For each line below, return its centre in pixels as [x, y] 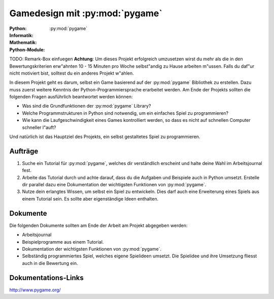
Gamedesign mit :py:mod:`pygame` [86, 13]
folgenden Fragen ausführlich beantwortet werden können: [71, 97]
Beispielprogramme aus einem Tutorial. [63, 242]
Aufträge [24, 151]
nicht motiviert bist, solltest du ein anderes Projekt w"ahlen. [72, 73]
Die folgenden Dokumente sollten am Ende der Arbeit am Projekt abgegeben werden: [98, 225]
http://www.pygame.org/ [35, 290]
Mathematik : [23, 43]
